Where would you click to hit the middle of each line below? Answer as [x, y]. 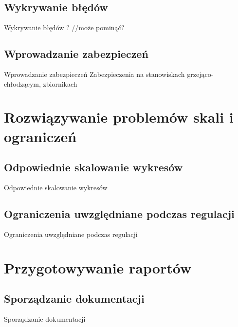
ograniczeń [40, 136]
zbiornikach [60, 83]
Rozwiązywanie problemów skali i [119, 117]
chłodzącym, [22, 83]
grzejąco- [200, 74]
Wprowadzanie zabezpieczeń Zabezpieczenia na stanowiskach [94, 74]
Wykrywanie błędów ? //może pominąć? [64, 27]
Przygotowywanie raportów [98, 267]
